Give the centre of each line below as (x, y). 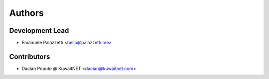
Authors (27, 13)
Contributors (30, 56)
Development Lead (39, 31)
